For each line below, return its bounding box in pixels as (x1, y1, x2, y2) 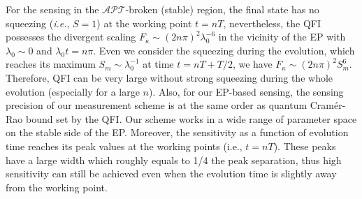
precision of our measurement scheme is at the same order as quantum (6, 98, 307, 112)
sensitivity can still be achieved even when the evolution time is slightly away (6, 166, 337, 181)
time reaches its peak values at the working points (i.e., (6, 138, 242, 153)
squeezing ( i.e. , (6, 15, 70, 30)
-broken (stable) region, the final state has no (125, 2, 319, 16)
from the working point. (6, 179, 108, 194)
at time (143, 57, 174, 71)
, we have (232, 57, 273, 71)
